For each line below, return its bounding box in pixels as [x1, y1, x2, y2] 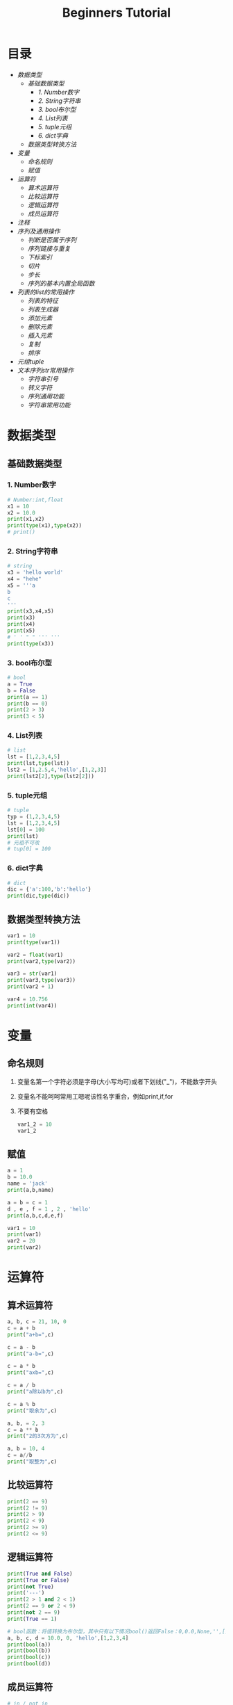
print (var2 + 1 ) [7, 983, 54, 990]
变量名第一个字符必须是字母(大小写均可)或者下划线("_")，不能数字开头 [17, 1077, 217, 1085]
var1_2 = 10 [17, 1121, 52, 1128]
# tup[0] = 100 [7, 846, 51, 852]
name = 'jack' [7, 1180, 49, 1187]
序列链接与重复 [27, 244, 71, 252]
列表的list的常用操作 [17, 287, 75, 296]
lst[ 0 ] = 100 [7, 826, 45, 833]
